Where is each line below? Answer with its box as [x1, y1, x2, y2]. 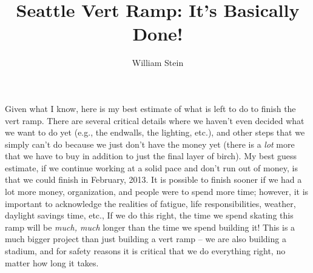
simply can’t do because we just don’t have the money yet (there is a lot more [5, 137, 295, 150]
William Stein [132, 56, 184, 69]
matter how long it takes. [5, 256, 99, 269]
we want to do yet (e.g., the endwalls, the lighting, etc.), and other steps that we [5, 126, 305, 139]
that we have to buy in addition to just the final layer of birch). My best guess [5, 150, 297, 162]
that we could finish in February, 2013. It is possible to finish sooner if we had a [5, 173, 302, 186]
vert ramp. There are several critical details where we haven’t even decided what [5, 114, 305, 127]
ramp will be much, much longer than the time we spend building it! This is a [5, 220, 295, 233]
